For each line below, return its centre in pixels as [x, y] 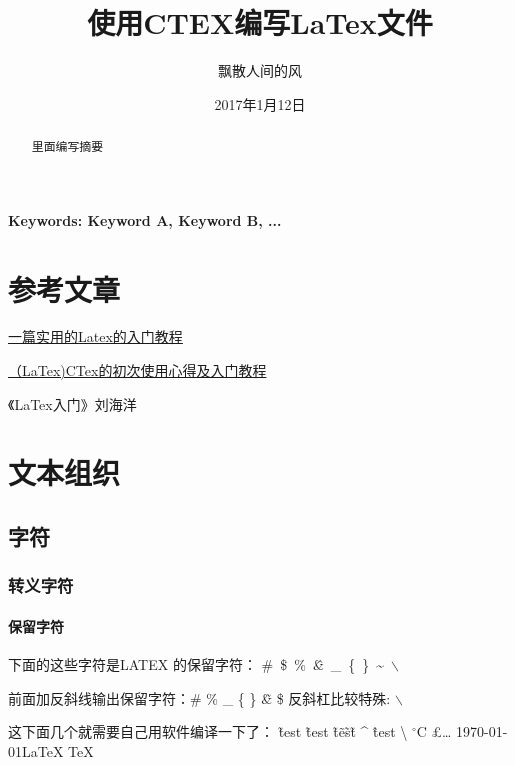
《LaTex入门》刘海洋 [72, 403]
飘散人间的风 [260, 70]
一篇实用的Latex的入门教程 [95, 336]
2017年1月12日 [260, 103]
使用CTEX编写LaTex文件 [260, 22]
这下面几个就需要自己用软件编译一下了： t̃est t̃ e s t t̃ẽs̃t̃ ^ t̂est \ [208, 731]
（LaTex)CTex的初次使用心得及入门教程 [137, 370]
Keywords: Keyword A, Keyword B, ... [145, 219]
